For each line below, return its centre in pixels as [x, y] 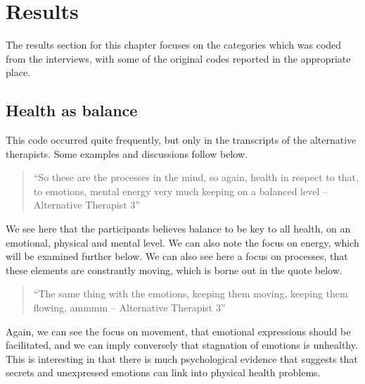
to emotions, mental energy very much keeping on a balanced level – [180, 191]
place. [18, 72]
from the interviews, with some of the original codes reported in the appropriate [178, 58]
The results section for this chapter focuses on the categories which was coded [174, 45]
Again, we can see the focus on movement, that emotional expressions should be [178, 331]
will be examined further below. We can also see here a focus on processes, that [177, 256]
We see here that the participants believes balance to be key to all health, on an [178, 229]
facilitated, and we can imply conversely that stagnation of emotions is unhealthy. [182, 345]
